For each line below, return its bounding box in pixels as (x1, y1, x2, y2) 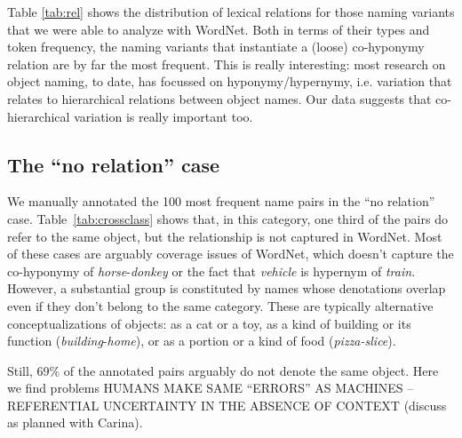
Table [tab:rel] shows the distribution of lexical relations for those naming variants (7, 3, 455, 20)
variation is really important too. (74, 107, 253, 125)
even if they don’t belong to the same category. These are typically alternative (7, 296, 434, 315)
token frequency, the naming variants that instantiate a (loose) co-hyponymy (7, 37, 425, 56)
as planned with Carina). (7, 413, 143, 432)
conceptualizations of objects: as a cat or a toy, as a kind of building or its (7, 314, 411, 332)
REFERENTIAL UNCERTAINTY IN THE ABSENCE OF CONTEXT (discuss (7, 395, 447, 414)
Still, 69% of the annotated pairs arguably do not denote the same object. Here (7, 361, 439, 379)
